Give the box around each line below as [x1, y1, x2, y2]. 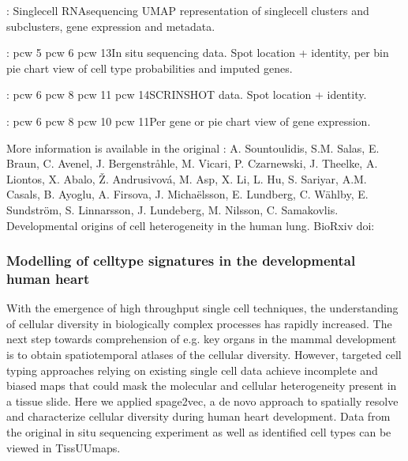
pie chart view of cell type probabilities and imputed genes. [6, 59, 293, 76]
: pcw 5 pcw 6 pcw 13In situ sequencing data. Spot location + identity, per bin [6, 44, 389, 61]
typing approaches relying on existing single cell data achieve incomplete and [6, 361, 378, 378]
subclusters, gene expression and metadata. [6, 17, 215, 34]
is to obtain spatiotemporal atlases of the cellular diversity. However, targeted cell [6, 346, 402, 363]
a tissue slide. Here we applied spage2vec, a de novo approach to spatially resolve [6, 392, 399, 409]
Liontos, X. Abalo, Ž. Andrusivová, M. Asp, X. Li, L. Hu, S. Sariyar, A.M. [6, 170, 367, 187]
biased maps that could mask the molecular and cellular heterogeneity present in [6, 377, 397, 394]
